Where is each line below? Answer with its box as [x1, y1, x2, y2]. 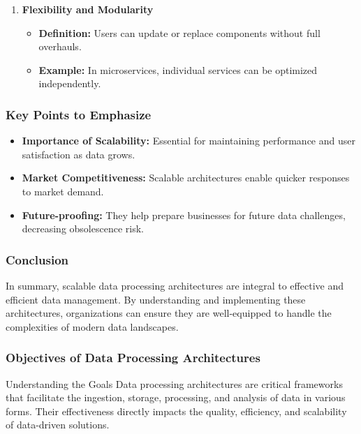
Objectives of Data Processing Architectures [6, 349, 260, 366]
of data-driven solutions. [6, 417, 110, 432]
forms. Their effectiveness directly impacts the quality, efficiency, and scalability [6, 403, 347, 418]
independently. [38, 76, 101, 91]
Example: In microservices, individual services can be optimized [38, 62, 318, 77]
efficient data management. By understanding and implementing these [6, 292, 306, 306]
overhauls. [38, 39, 82, 54]
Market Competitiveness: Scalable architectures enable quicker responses [22, 170, 350, 185]
